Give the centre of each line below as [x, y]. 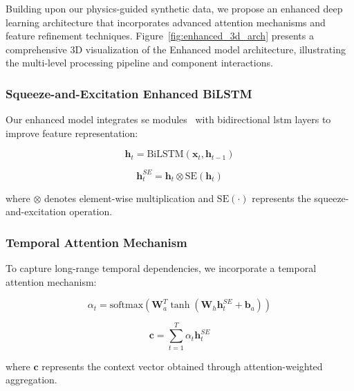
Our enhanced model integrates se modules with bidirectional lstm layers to [168, 119]
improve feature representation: [72, 133]
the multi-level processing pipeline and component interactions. [139, 63]
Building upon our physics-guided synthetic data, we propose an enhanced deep [174, 8]
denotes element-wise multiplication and [129, 198]
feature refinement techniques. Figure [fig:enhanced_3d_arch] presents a [160, 36]
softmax [127, 306]
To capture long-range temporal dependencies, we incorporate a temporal [161, 268]
